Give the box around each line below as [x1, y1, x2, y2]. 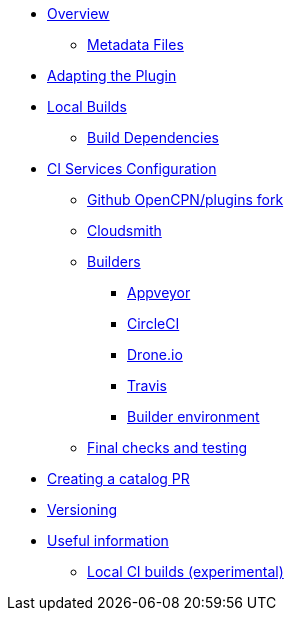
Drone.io [127, 346, 183, 363]
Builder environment [127, 408, 260, 425]
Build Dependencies [87, 129, 219, 146]
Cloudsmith [87, 222, 162, 239]
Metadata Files [87, 36, 184, 53]
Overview [47, 5, 110, 22]
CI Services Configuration [47, 160, 217, 177]
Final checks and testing [87, 439, 248, 456]
